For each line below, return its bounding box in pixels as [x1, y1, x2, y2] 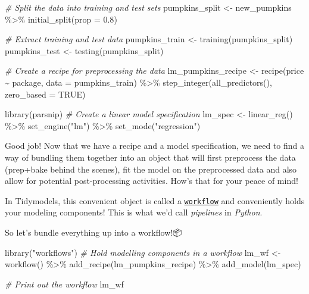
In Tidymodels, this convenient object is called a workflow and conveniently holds [5, 194, 305, 207]
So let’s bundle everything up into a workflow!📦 [5, 226, 182, 238]
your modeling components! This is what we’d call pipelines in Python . [5, 206, 263, 218]
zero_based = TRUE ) [5, 87, 86, 100]
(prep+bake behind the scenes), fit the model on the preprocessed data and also [5, 162, 297, 175]
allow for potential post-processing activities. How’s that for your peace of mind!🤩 [5, 174, 301, 187]
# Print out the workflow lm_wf [5, 277, 124, 290]
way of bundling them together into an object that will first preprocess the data [5, 151, 296, 163]
